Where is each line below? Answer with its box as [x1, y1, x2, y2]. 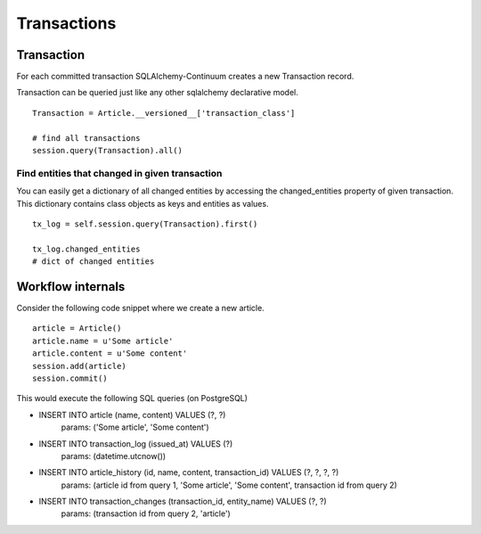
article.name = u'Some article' [32, 335, 174, 346]
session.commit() [32, 373, 108, 383]
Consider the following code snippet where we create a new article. [16, 303, 265, 314]
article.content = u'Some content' [32, 349, 188, 358]
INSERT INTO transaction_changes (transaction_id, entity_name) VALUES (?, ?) [38, 496, 327, 507]
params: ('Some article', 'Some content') [61, 422, 209, 432]
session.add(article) [32, 361, 126, 371]
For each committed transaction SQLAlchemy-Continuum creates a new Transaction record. [16, 71, 355, 82]
